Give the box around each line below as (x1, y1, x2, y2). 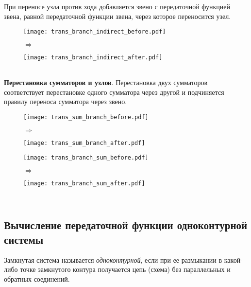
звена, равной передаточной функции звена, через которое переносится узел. (4, 11, 231, 21)
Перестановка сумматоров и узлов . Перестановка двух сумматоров (4, 77, 208, 88)
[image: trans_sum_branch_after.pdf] (23, 139, 145, 146)
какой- (224, 254, 243, 265)
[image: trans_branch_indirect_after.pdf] (23, 54, 163, 61)
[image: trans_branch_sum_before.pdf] (23, 154, 149, 161)
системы (4, 232, 44, 247)
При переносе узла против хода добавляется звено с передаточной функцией (4, 1, 231, 11)
